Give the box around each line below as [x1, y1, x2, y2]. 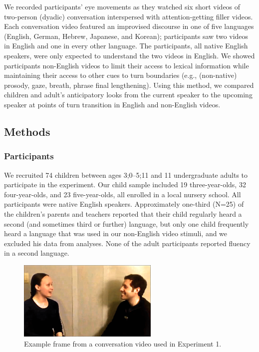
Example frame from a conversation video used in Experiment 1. [24, 338, 222, 349]
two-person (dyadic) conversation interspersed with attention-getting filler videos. [4, 11, 253, 21]
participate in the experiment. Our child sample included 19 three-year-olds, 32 [4, 179, 246, 190]
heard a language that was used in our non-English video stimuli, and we [4, 228, 228, 239]
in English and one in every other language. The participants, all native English [4, 40, 248, 51]
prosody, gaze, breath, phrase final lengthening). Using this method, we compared [4, 79, 254, 90]
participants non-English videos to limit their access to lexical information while [4, 60, 249, 70]
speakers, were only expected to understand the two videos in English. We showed [4, 50, 255, 60]
